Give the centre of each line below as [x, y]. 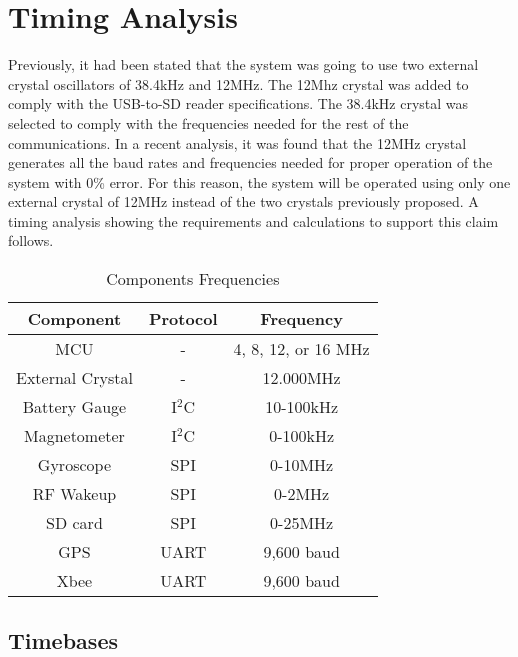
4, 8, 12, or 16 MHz [301, 349]
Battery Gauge [74, 407]
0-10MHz [302, 465]
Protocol [183, 319]
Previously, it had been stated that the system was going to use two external [243, 64]
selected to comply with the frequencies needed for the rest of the [208, 122]
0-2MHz [302, 494]
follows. [31, 240]
